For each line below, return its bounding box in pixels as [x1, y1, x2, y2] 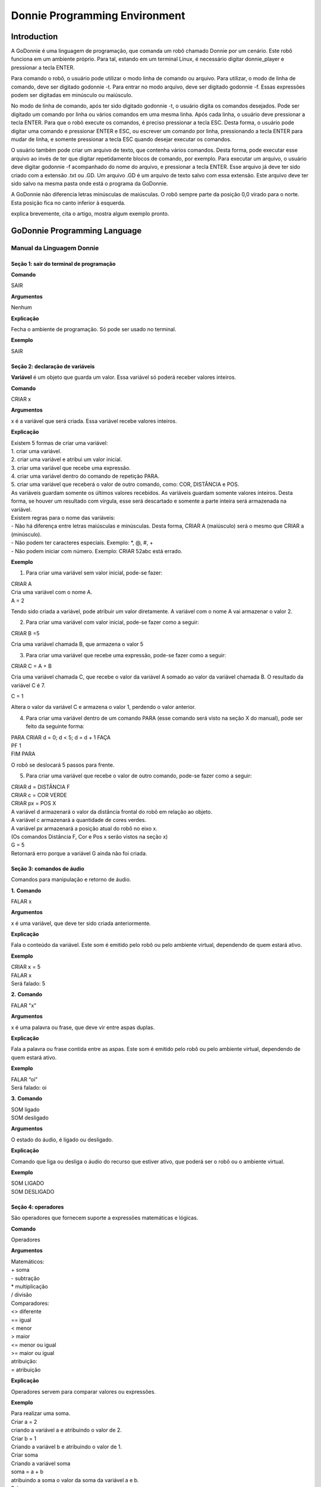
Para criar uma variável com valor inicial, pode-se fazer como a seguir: [26, 619, 199, 626]
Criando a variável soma [11, 1460, 71, 1467]
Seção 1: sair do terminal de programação [11, 260, 116, 267]
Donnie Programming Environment [11, 9, 185, 22]
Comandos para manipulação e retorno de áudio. [11, 876, 131, 883]
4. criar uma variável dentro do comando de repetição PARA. [11, 473, 160, 480]
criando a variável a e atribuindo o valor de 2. [11, 1426, 122, 1433]
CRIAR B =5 [11, 629, 40, 636]
